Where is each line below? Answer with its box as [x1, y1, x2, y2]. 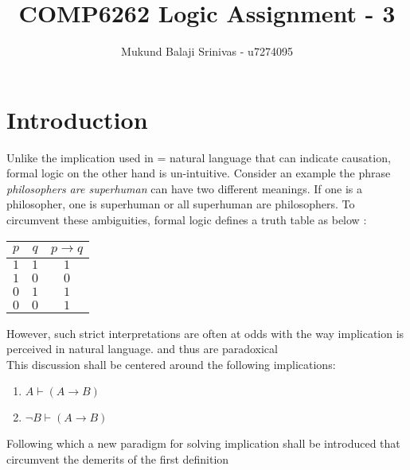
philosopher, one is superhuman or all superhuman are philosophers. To [6, 196, 355, 212]
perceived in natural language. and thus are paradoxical [6, 340, 278, 357]
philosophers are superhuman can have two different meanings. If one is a [6, 180, 363, 196]
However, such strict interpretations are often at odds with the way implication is [6, 324, 404, 341]
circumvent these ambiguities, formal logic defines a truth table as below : [6, 212, 367, 228]
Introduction [6, 103, 148, 135]
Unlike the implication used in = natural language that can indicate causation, [6, 149, 391, 165]
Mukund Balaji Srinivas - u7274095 [121, 43, 293, 60]
